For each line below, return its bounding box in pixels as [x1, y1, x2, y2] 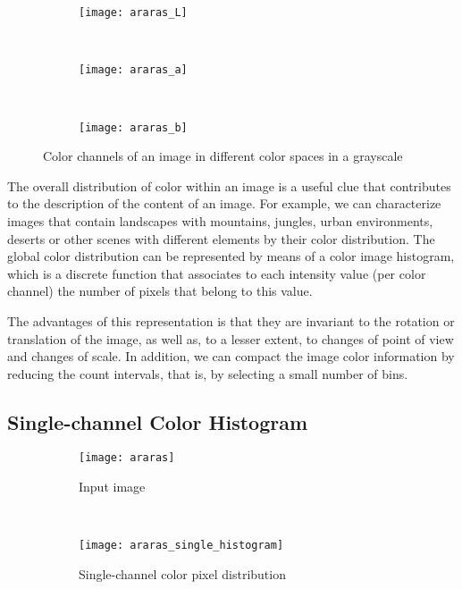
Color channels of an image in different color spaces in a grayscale [43, 147, 403, 165]
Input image [79, 477, 146, 496]
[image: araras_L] [79, 6, 188, 19]
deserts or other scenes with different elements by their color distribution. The [7, 229, 435, 248]
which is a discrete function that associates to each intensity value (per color [7, 264, 426, 282]
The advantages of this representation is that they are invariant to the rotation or [7, 311, 455, 330]
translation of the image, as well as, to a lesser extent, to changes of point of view [7, 329, 454, 348]
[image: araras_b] [79, 121, 188, 134]
